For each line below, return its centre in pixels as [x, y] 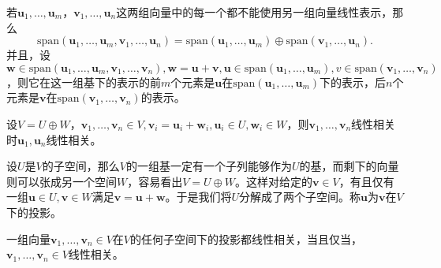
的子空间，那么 [81, 166]
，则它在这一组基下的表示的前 [84, 82]
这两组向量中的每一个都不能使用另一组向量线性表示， [254, 12]
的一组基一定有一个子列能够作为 [209, 166]
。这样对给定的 [273, 181]
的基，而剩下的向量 [349, 166]
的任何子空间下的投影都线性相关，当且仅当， [246, 238]
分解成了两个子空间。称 [300, 197]
